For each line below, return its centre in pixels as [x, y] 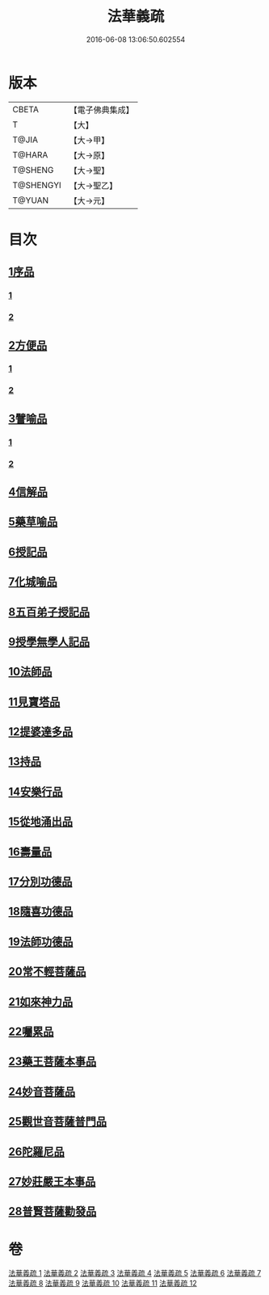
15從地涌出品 [41, 822]
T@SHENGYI [37, 185]
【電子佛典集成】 [102, 110]
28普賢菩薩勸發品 [53, 1211]
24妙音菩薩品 [42, 1091]
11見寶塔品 [34, 702]
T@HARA [30, 154]
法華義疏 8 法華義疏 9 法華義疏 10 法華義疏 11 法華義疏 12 [103, 1283]
